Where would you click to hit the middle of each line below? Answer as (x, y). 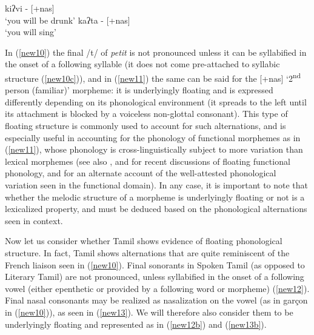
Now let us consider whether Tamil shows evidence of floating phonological (144, 241)
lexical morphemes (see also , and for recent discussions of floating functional (148, 161)
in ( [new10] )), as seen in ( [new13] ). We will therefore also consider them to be (149, 312)
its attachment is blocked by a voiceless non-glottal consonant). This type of (146, 114)
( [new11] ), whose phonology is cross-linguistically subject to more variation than (154, 149)
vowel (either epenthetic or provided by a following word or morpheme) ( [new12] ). (157, 288)
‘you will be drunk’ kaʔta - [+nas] (68, 20)
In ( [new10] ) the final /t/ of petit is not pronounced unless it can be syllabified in (156, 52)
